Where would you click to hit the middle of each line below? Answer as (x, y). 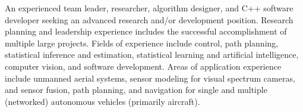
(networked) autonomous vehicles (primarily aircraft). (102, 101)
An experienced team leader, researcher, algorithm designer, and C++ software (149, 8)
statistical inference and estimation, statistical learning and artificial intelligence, (152, 55)
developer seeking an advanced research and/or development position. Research (149, 19)
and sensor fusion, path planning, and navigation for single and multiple (136, 90)
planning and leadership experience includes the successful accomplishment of (146, 31)
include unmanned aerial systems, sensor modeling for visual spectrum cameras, (150, 78)
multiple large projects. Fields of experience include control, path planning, (142, 43)
